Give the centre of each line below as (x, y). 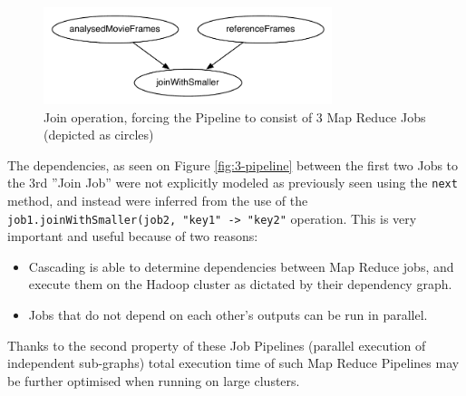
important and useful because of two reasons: (133, 236)
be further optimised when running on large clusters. (154, 380)
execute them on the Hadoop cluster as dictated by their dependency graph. (240, 284)
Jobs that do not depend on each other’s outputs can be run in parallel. (228, 314)
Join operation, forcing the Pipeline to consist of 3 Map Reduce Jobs (235, 116)
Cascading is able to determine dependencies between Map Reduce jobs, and (241, 266)
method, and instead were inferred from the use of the (158, 200)
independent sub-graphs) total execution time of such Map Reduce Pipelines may (233, 363)
